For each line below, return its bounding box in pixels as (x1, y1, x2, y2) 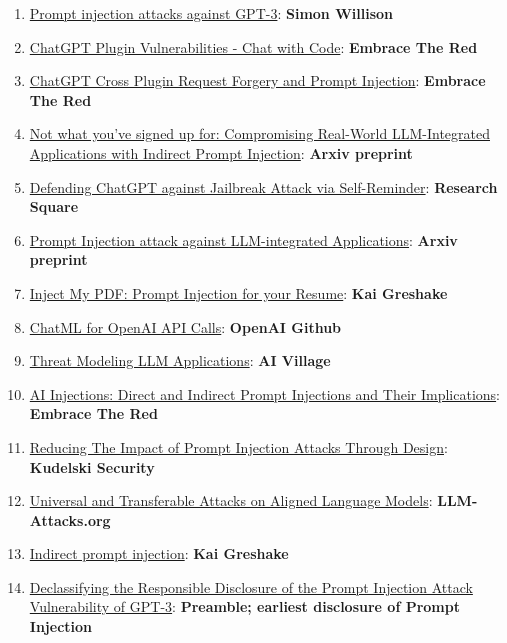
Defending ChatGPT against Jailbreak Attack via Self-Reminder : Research (29, 176, 498, 197)
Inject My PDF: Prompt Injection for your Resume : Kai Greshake (29, 282, 448, 303)
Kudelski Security (29, 456, 155, 477)
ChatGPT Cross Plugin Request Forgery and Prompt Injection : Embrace (29, 70, 486, 91)
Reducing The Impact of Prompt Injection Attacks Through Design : (29, 436, 448, 457)
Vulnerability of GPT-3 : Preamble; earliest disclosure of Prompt (29, 596, 460, 617)
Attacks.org (29, 509, 111, 530)
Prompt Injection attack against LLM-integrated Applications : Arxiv (29, 229, 458, 250)
